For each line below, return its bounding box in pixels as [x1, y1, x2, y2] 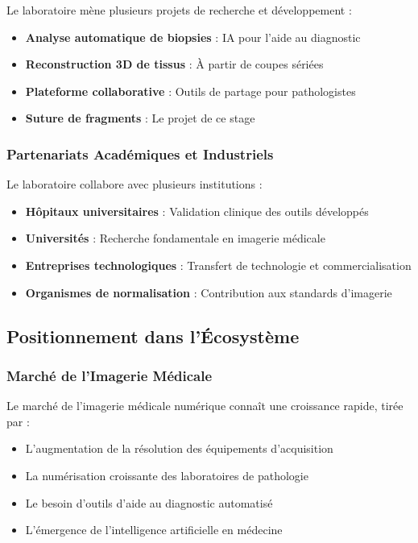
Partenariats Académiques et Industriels [6, 143, 274, 164]
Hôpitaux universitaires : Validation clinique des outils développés [25, 202, 369, 219]
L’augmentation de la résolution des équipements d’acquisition [25, 440, 333, 457]
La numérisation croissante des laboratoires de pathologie [25, 466, 308, 483]
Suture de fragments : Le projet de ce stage [25, 110, 255, 126]
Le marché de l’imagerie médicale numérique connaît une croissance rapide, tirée [6, 397, 404, 414]
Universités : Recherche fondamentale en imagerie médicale [25, 230, 325, 247]
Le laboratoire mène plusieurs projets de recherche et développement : [6, 2, 352, 18]
